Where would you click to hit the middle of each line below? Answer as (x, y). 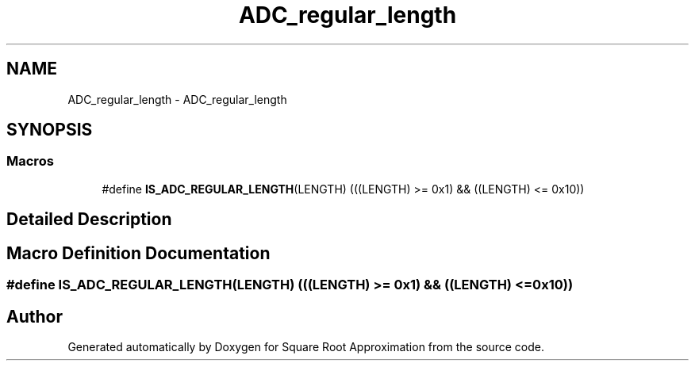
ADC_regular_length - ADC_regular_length (177, 99)
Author (35, 316)
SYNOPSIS (50, 130)
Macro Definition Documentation (138, 253)
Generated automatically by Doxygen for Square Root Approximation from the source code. (306, 346)
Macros (30, 161)
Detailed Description (89, 220)
